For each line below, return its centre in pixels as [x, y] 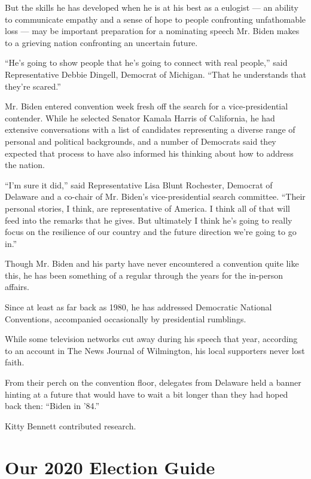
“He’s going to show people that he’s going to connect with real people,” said [146, 62]
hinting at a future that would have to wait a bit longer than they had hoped [147, 394]
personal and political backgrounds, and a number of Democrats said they [141, 141]
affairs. [17, 287]
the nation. [25, 165]
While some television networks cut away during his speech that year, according [151, 339]
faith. [15, 362]
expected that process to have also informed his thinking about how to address [149, 153]
